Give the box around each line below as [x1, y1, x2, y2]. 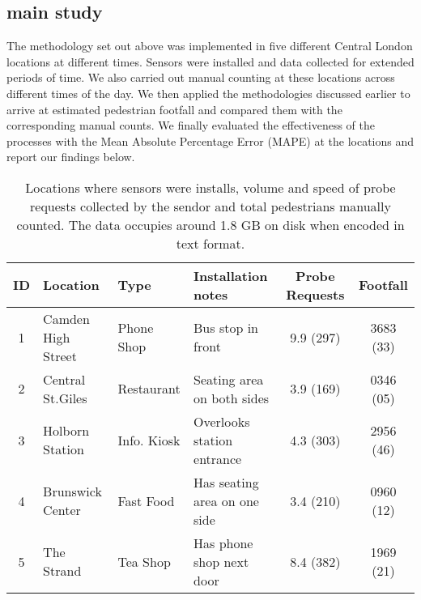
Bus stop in [193, 318, 258, 338]
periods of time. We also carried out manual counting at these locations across [6, 69, 395, 86]
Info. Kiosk [117, 430, 181, 449]
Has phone [193, 533, 253, 552]
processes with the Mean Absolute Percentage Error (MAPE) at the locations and [6, 132, 415, 149]
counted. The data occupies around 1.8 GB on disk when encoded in [16, 215, 405, 234]
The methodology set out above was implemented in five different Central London [6, 37, 413, 54]
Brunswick [43, 482, 102, 501]
